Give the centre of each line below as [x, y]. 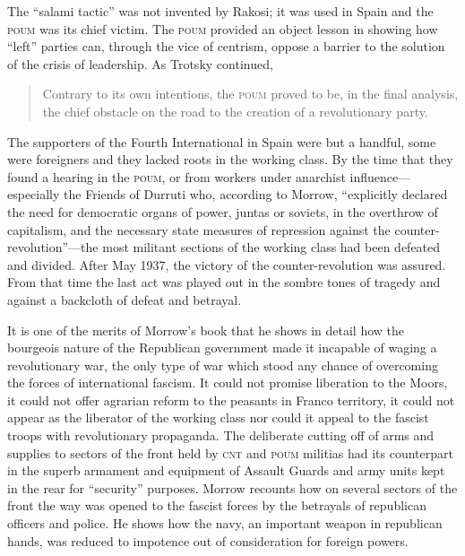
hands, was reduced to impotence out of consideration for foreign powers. [208, 540]
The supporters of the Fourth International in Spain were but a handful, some [222, 141]
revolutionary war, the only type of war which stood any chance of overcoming [223, 365]
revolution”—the [53, 247]
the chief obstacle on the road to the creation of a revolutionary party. [235, 111]
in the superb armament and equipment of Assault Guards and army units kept [226, 470]
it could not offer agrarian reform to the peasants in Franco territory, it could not [231, 400]
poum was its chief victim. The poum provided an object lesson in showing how [223, 28]
